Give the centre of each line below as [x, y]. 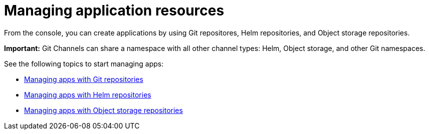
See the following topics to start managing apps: [84, 63]
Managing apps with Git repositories [84, 79]
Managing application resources [114, 10]
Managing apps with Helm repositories [88, 94]
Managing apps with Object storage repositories [103, 110]
